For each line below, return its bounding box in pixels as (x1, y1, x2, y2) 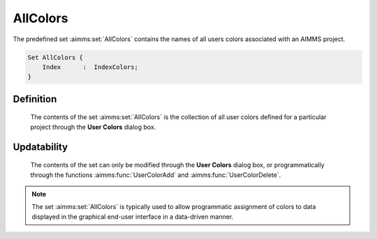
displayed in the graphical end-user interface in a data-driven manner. (31, 213, 234, 221)
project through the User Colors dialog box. (30, 123, 156, 131)
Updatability (13, 141, 68, 153)
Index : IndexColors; (42, 63, 139, 71)
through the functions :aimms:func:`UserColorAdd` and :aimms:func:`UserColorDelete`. (30, 171, 281, 179)
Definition (13, 93, 57, 105)
